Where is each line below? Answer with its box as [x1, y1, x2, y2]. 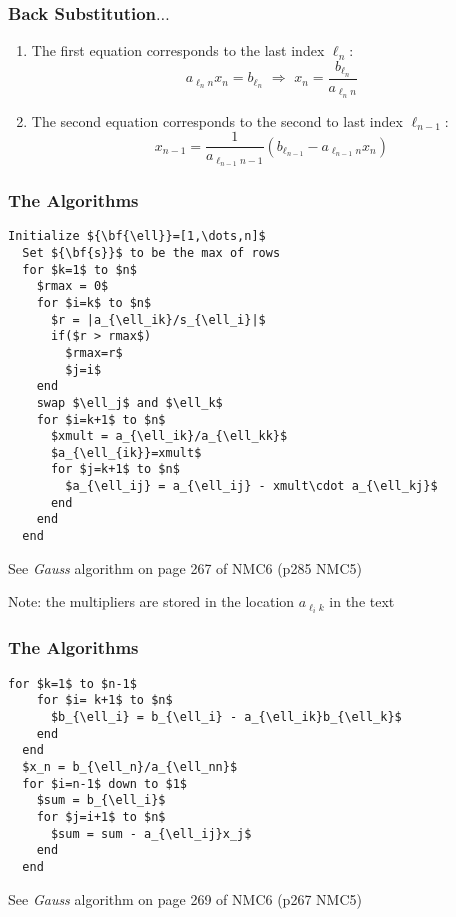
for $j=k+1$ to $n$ [50, 462, 180, 477]
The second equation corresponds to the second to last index [31, 110, 403, 131]
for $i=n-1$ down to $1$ [22, 776, 187, 791]
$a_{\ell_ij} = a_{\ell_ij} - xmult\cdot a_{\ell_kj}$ [65, 479, 438, 494]
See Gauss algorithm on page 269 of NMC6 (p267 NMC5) [8, 888, 362, 909]
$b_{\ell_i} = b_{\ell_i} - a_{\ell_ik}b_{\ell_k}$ [50, 709, 402, 724]
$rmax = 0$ [36, 279, 109, 294]
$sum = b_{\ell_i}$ [36, 793, 166, 808]
